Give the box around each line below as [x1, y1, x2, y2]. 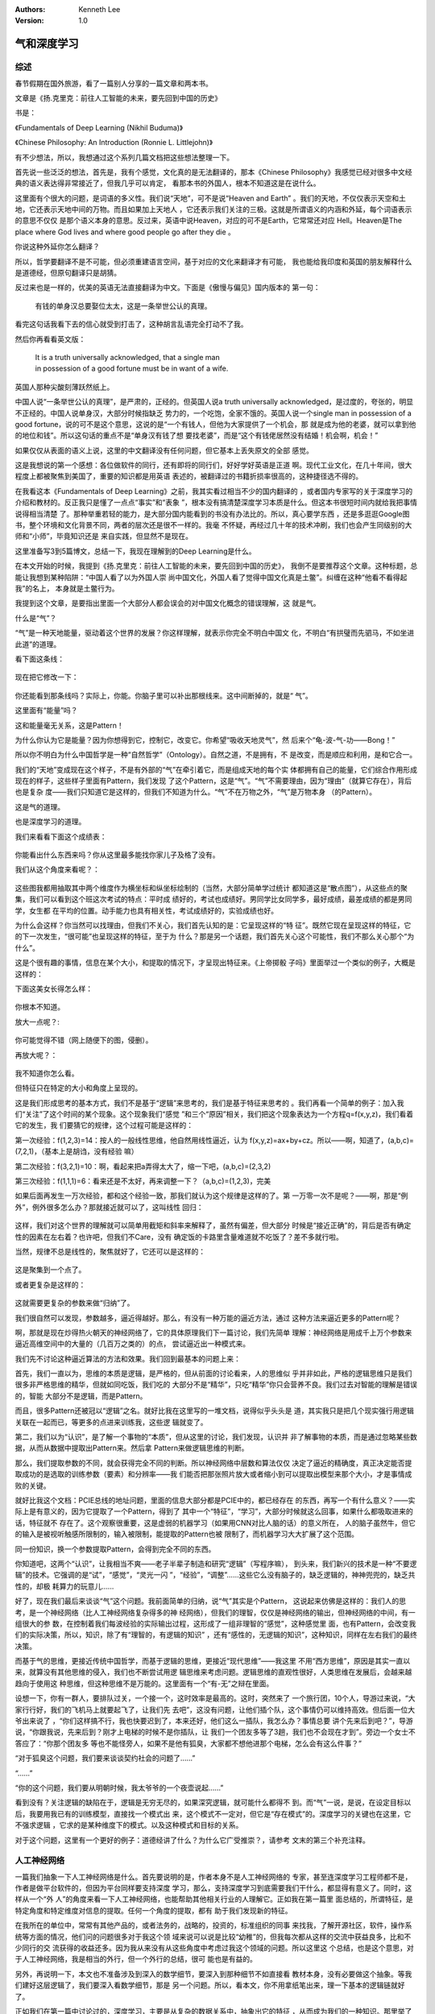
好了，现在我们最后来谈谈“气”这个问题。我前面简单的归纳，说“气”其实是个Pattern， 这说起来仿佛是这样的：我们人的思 [14, 1596, 407, 1606]
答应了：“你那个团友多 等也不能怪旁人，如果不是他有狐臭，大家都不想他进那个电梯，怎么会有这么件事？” [14, 1738, 362, 1748]
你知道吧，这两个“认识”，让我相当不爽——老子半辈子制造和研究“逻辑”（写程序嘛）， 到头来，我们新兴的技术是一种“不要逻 [14, 1559, 417, 1569]
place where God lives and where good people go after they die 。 [14, 226, 235, 237]
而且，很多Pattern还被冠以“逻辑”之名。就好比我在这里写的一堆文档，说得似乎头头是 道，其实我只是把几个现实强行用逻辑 [14, 1406, 415, 1415]
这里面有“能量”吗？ [14, 706, 78, 715]
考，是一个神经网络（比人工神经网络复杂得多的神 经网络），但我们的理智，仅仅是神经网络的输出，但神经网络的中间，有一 [14, 1607, 416, 1617]
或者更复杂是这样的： [14, 1279, 86, 1289]
